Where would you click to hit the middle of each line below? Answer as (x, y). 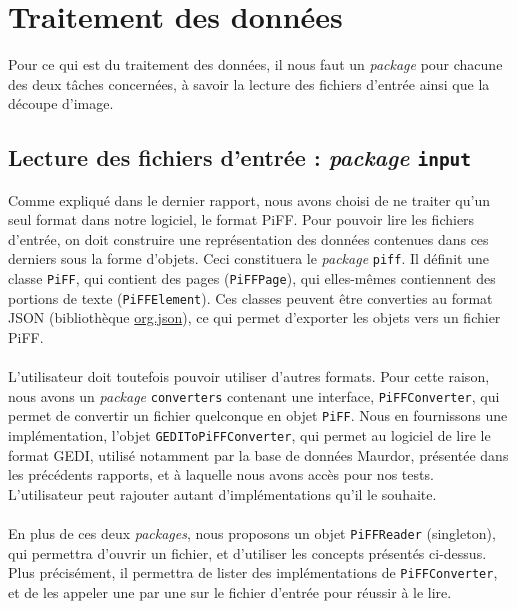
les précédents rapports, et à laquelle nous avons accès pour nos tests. (221, 474)
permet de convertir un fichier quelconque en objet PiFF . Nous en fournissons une (258, 415)
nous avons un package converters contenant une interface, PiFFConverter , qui (254, 395)
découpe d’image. (61, 103)
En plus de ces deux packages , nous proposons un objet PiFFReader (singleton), (252, 533)
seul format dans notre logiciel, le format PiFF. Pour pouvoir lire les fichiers (241, 219)
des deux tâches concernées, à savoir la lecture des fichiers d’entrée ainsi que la (249, 83)
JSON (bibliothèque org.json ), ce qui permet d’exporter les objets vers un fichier (254, 317)
